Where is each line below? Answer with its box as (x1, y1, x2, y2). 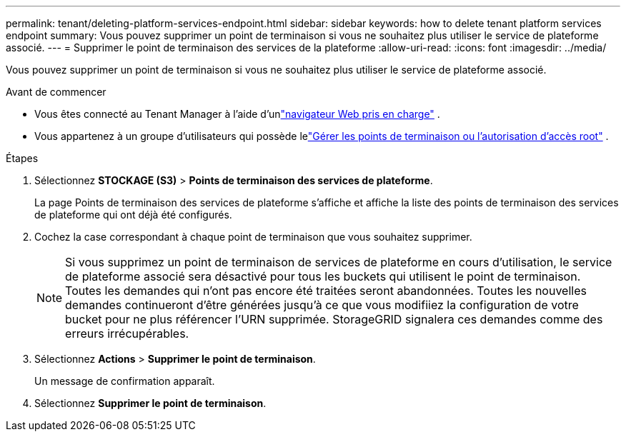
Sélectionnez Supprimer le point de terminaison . (34, 397, 267, 409)
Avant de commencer (6, 86, 106, 98)
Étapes (6, 152, 39, 164)
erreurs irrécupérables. (65, 326, 189, 341)
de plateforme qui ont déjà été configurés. (34, 209, 232, 221)
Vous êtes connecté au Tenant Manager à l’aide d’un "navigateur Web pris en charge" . (34, 108, 440, 120)
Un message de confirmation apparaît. (34, 375, 215, 387)
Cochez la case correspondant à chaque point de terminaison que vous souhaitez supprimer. (34, 231, 472, 243)
